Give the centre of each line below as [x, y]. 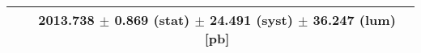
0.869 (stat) [152, 20]
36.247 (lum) [354, 20]
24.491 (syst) [251, 20]
